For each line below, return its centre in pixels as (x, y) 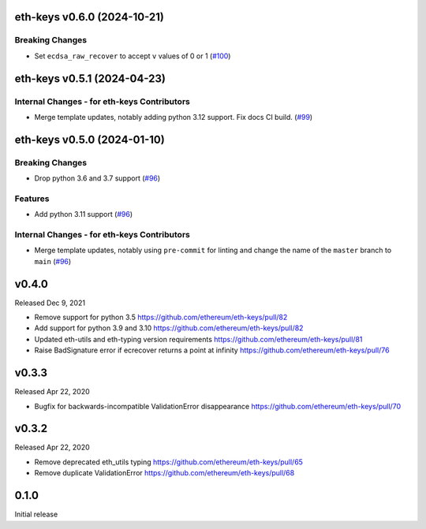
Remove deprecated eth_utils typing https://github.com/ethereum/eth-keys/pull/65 (169, 462)
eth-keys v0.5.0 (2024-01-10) (90, 139)
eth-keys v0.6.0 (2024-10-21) (90, 17)
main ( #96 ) (53, 261)
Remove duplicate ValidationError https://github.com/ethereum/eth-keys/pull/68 (164, 473)
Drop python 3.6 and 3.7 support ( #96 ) (97, 178)
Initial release (36, 514)
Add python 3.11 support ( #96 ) (84, 214)
